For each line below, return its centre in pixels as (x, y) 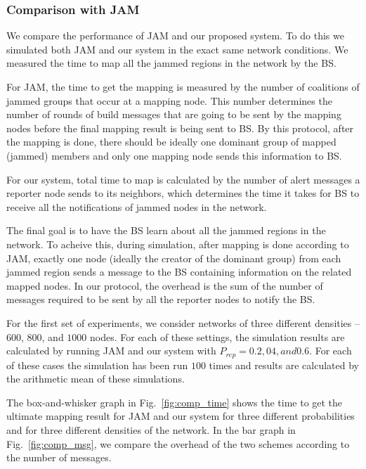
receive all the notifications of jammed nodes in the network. (137, 206)
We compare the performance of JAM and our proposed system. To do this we (175, 36)
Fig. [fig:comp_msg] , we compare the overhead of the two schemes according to (178, 443)
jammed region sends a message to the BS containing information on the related (179, 272)
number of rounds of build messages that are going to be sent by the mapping (174, 114)
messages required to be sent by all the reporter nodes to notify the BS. (161, 299)
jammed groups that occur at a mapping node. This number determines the (169, 100)
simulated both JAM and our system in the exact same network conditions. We (177, 49)
